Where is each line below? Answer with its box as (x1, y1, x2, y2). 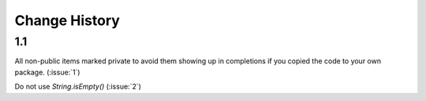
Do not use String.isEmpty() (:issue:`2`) (14, 82, 142, 92)
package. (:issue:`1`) (14, 67, 80, 77)
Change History (14, 12, 120, 29)
